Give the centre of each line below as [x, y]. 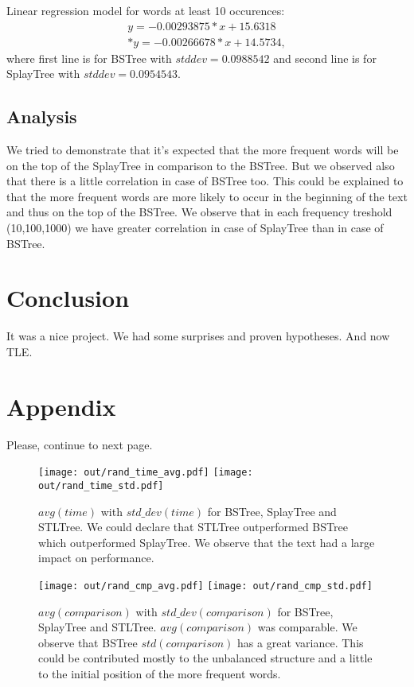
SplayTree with [43, 74]
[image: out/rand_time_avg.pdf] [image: [146, 473]
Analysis [42, 116]
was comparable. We [307, 627]
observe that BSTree [88, 642]
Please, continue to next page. [80, 444]
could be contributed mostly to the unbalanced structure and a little [205, 658]
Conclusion [68, 298]
